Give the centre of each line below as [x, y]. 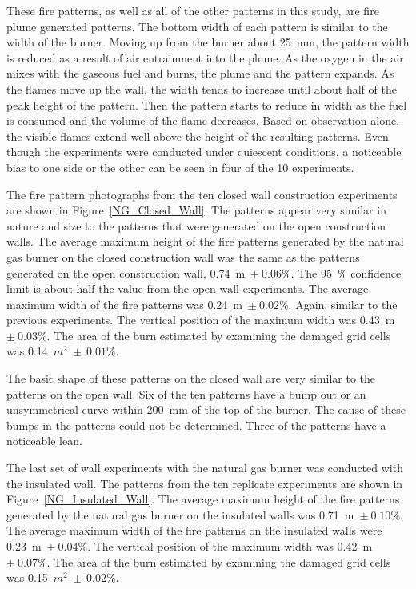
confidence [376, 272]
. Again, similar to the [343, 304]
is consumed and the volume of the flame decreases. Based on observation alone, [203, 120]
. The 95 [311, 272]
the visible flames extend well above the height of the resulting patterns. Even [198, 136]
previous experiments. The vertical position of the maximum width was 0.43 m [201, 320]
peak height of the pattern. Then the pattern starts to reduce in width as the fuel [207, 104]
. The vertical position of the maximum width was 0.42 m [230, 546]
